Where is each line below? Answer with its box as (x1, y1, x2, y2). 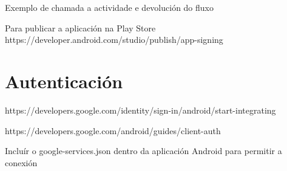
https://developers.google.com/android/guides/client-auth (5, 124, 221, 137)
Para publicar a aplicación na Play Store (5, 21, 156, 34)
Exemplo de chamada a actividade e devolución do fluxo (5, 1, 214, 13)
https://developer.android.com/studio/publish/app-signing (5, 33, 223, 46)
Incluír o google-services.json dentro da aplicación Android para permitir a (5, 144, 282, 157)
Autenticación (5, 68, 123, 93)
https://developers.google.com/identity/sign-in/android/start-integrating (5, 103, 276, 116)
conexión (5, 156, 38, 169)
